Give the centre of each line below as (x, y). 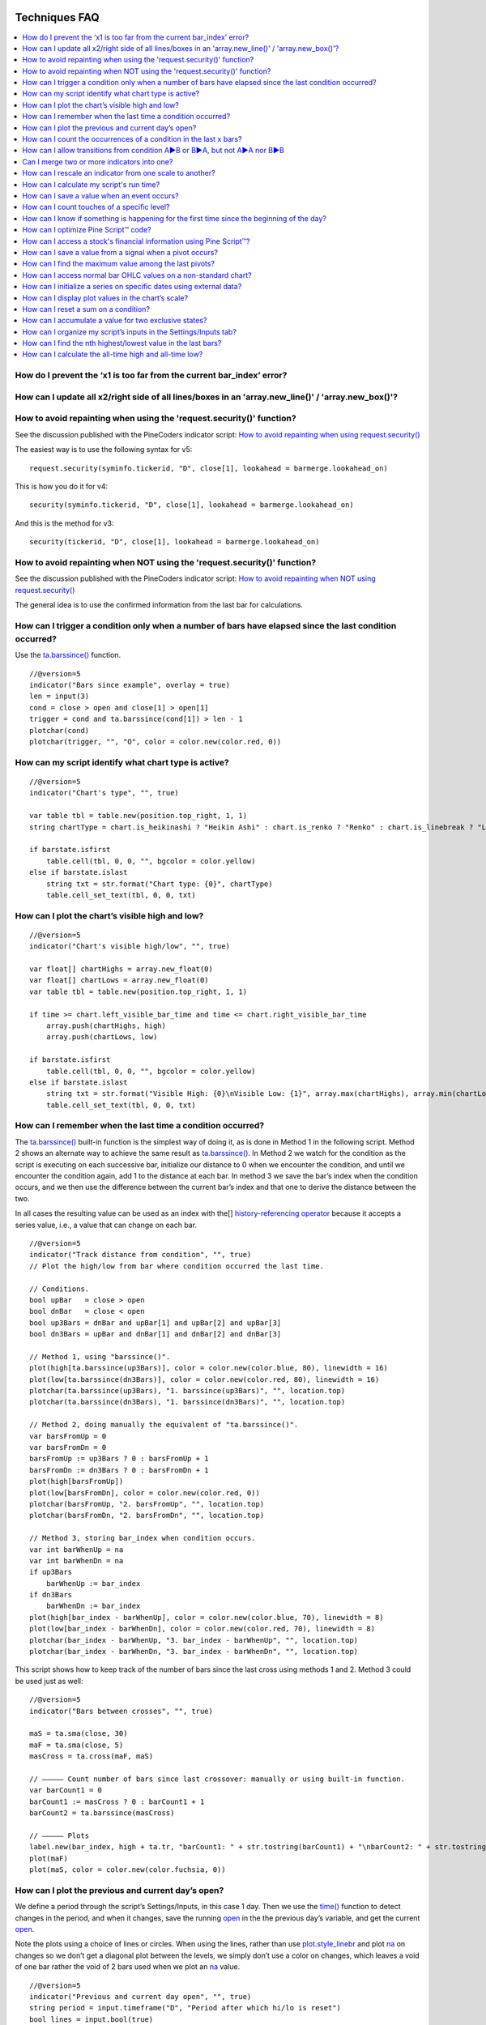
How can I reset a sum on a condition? (86, 309)
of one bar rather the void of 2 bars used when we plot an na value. (128, 1967)
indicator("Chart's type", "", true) (104, 793)
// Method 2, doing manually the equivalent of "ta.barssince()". (164, 1425)
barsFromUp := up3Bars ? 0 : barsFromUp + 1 (119, 1459)
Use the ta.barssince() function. (68, 655)
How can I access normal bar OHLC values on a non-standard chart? (137, 275)
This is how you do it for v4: (62, 486)
